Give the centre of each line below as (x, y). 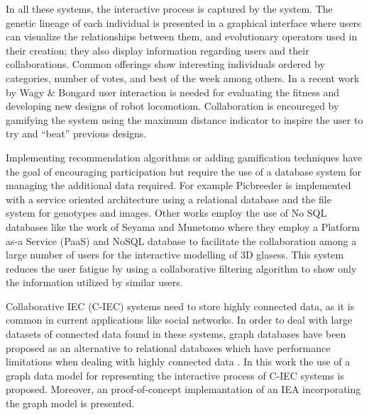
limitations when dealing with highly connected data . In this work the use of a (178, 362)
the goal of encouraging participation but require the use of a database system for (184, 171)
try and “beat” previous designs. (76, 133)
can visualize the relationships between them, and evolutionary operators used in (182, 36)
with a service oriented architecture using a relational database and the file (169, 199)
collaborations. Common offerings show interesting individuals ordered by (165, 64)
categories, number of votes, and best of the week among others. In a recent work (183, 78)
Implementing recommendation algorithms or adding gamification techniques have (184, 157)
